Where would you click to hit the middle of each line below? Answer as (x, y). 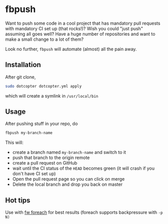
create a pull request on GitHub (45, 163)
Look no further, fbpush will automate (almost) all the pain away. (71, 49)
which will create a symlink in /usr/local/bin (52, 96)
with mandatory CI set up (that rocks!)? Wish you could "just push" (74, 28)
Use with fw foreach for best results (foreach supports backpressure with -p (84, 212)
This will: (14, 142)
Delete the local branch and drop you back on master (67, 184)
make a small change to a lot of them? (44, 39)
